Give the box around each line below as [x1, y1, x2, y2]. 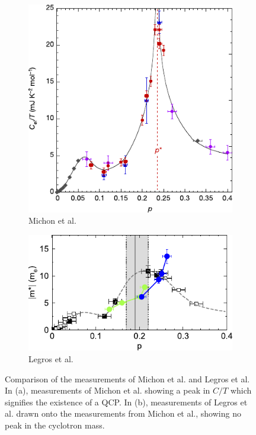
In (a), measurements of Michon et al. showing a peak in [5, 384, 210, 397]
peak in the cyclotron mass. [5, 419, 105, 431]
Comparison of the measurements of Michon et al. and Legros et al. [5, 372, 250, 385]
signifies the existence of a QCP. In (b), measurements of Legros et [5, 395, 248, 408]
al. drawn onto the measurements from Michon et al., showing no [5, 407, 241, 420]
